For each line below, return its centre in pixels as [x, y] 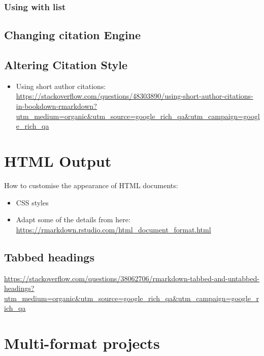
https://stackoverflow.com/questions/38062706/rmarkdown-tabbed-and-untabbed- [132, 278]
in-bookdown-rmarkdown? [56, 106]
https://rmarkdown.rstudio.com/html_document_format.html [113, 229]
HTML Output [58, 160]
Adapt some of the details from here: [73, 219]
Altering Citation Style [66, 65]
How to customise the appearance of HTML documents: [91, 185]
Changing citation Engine [73, 35]
